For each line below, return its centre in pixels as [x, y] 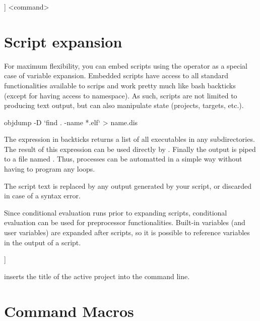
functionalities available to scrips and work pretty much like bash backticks [120, 85]
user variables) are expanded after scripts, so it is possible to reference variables [127, 232]
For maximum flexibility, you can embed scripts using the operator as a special [126, 65]
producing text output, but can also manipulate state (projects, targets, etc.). [124, 105]
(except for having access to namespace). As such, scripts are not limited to [121, 95]
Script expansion [63, 41]
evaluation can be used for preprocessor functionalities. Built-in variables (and [125, 222]
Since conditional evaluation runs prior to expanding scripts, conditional [116, 212]
